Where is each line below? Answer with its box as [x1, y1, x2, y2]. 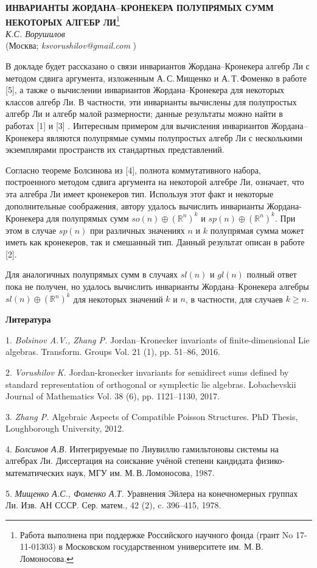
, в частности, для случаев [185, 292, 283, 305]
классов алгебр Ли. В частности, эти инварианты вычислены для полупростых [5, 95, 297, 108]
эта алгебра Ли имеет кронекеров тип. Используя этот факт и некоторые [5, 187, 274, 200]
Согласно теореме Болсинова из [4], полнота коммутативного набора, [5, 163, 261, 176]
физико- [256, 454, 285, 467]
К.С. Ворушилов [5, 27, 65, 40]
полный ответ [246, 268, 297, 281]
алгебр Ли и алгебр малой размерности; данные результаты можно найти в [5, 107, 283, 120]
